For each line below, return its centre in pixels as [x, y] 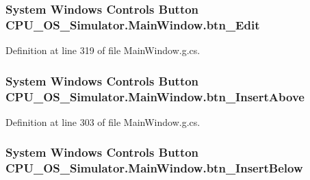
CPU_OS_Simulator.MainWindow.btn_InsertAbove [155, 96]
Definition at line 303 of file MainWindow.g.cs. [103, 121]
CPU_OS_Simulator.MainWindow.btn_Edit [133, 24]
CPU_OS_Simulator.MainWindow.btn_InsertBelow [154, 168]
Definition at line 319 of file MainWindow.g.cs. [103, 50]
